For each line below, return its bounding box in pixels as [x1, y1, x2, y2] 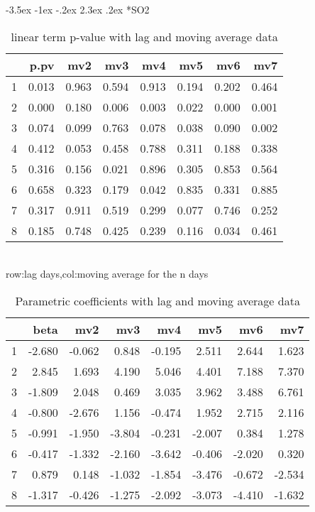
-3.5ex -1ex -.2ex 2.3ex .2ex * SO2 [6, 2, 150, 16]
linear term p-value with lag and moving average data [11, 28, 278, 45]
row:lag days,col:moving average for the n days [6, 266, 209, 281]
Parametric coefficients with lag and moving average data [15, 292, 300, 309]
